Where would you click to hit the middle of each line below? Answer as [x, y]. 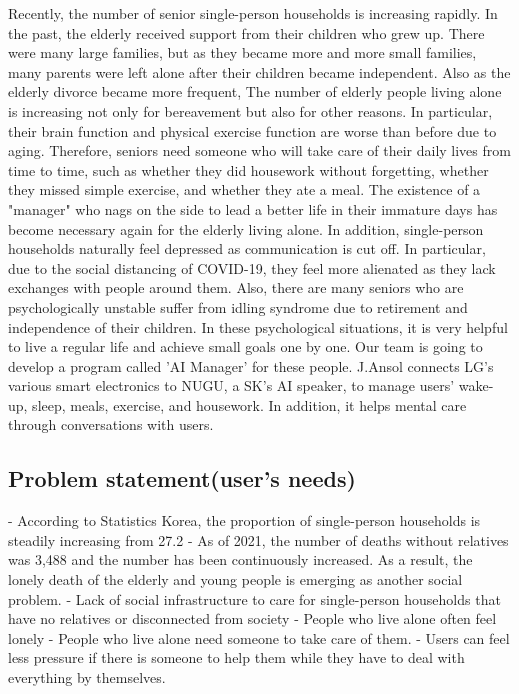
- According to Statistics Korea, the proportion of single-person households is [244, 520]
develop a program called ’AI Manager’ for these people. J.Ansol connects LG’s [251, 365]
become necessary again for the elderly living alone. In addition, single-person [246, 228]
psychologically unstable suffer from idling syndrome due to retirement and [238, 306]
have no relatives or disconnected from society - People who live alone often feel [252, 618]
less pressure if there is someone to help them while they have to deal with [236, 657]
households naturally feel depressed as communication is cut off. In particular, [247, 248]
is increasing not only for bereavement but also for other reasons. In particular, [250, 110]
